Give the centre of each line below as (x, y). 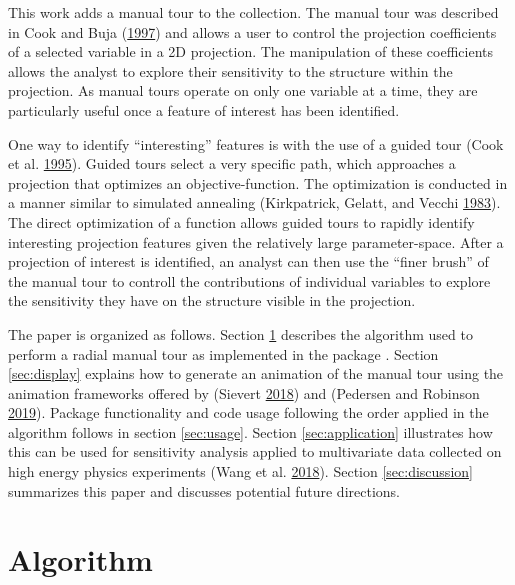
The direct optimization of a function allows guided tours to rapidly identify (241, 221)
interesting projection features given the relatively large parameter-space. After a (256, 241)
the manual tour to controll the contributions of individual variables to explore (249, 280)
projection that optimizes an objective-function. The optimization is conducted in (258, 182)
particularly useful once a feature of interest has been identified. (204, 109)
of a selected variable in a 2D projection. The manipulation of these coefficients (251, 51)
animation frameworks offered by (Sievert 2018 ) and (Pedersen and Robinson (244, 392)
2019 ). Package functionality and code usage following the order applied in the (248, 412)
